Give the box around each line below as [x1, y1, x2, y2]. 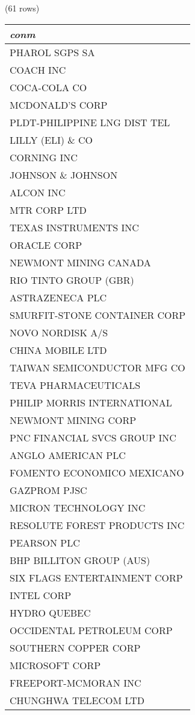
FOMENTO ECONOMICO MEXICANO [10, 465, 184, 479]
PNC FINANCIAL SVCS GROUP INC [10, 430, 176, 444]
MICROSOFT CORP [10, 658, 101, 672]
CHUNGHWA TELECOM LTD [10, 693, 144, 707]
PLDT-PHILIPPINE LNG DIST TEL [10, 115, 170, 129]
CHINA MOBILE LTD [10, 342, 107, 357]
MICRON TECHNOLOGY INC [10, 500, 146, 515]
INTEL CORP [10, 588, 72, 602]
